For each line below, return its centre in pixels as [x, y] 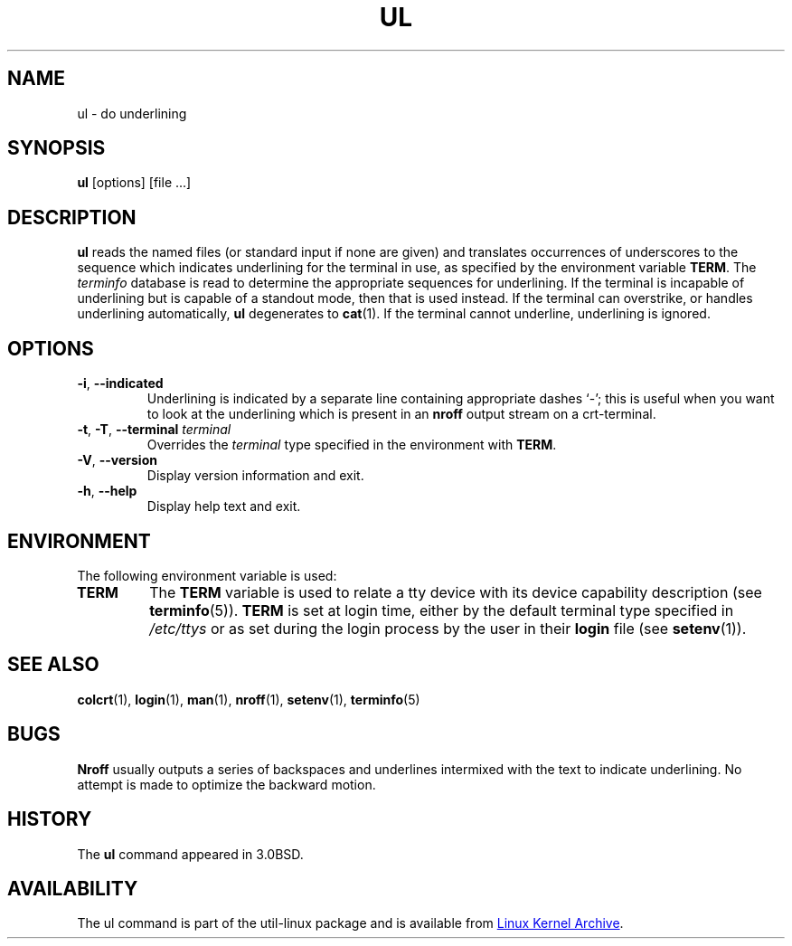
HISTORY [50, 819]
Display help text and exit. [224, 506]
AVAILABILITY [73, 888]
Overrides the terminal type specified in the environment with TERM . [352, 445]
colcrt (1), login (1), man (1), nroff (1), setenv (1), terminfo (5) [249, 699]
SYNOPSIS [57, 148]
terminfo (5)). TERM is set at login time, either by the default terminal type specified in [442, 610]
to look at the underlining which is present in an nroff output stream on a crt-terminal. [401, 414]
